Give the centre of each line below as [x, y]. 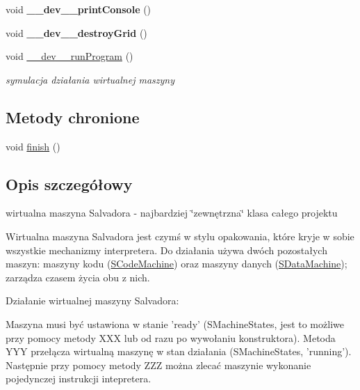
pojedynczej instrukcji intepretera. [79, 379]
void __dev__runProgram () [69, 56]
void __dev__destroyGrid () [76, 32]
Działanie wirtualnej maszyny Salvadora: [92, 301]
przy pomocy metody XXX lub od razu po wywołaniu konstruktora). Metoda [171, 337]
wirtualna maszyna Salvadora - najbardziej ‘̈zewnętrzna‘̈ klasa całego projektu [172, 213]
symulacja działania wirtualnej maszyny [90, 79]
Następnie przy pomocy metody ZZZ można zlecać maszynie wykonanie [158, 365]
